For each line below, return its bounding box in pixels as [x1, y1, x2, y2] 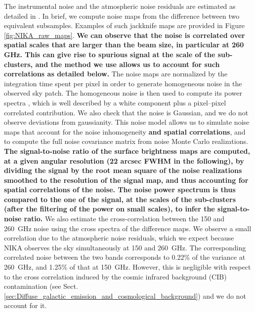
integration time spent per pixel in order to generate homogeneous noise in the [4, 78, 242, 88]
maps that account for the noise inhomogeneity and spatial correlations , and [4, 126, 246, 137]
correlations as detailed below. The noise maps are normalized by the [4, 69, 228, 79]
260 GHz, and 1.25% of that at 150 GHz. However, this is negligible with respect [4, 262, 251, 272]
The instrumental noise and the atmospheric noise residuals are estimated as [4, 1, 236, 11]
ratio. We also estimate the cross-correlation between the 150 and [24, 213, 225, 224]
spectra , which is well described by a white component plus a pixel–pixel [4, 97, 226, 107]
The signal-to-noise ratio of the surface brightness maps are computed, [4, 145, 250, 156]
